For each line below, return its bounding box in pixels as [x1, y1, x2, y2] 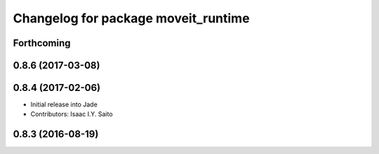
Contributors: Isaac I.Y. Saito [30, 110, 113, 118]
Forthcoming [13, 37, 71, 49]
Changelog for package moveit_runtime [13, 10, 250, 26]
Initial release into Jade [30, 100, 98, 108]
